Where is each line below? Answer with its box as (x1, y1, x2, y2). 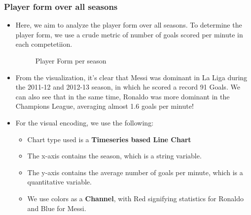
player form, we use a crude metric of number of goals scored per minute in (15, 29, 243, 39)
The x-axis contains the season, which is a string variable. (27, 151, 202, 161)
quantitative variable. (27, 177, 92, 187)
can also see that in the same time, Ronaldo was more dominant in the (15, 91, 230, 101)
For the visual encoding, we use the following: (15, 117, 154, 127)
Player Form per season (35, 56, 107, 65)
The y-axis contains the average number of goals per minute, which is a (27, 167, 243, 177)
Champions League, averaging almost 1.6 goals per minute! (15, 101, 194, 111)
